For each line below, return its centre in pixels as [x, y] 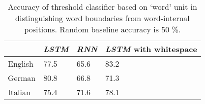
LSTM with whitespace [151, 49]
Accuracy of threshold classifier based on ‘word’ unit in [102, 7]
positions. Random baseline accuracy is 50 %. [102, 29]
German [22, 78]
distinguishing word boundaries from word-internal [102, 18]
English [21, 64]
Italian [19, 92]
